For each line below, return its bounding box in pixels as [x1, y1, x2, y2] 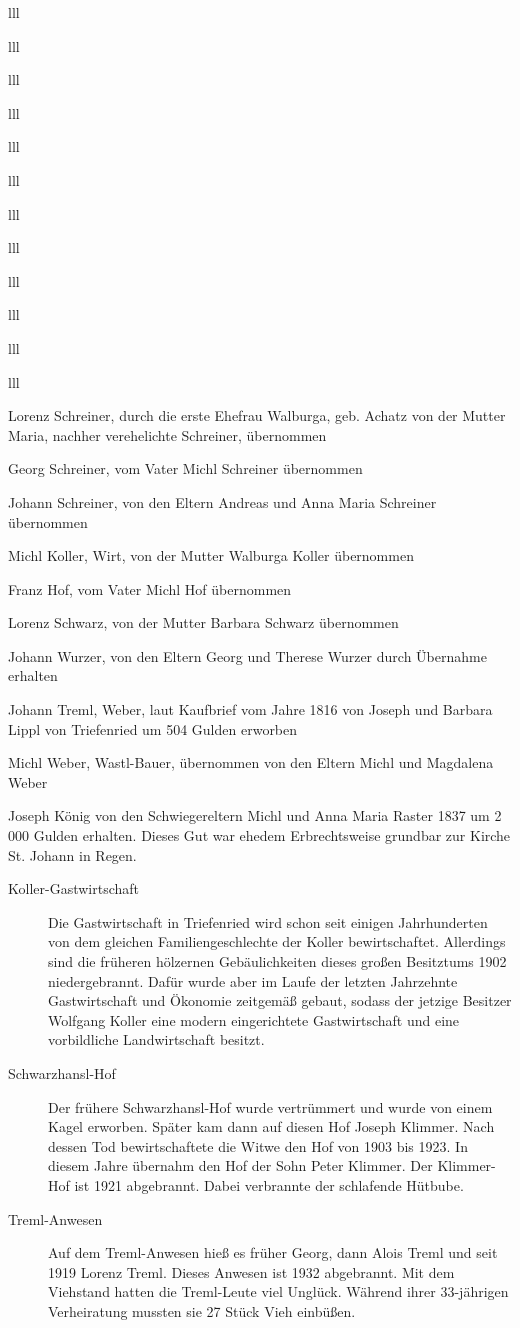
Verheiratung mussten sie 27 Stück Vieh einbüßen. [48, 1300, 356, 1321]
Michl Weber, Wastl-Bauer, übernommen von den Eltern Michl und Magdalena [8, 752, 494, 773]
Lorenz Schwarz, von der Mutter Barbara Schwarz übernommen [8, 612, 399, 633]
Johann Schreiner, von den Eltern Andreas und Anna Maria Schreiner [8, 491, 437, 512]
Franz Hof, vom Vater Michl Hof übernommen [8, 578, 292, 599]
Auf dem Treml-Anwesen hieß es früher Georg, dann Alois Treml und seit [48, 1242, 498, 1263]
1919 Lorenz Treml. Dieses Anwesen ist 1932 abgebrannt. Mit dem [48, 1261, 455, 1282]
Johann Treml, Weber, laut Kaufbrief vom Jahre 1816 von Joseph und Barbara [8, 699, 493, 720]
